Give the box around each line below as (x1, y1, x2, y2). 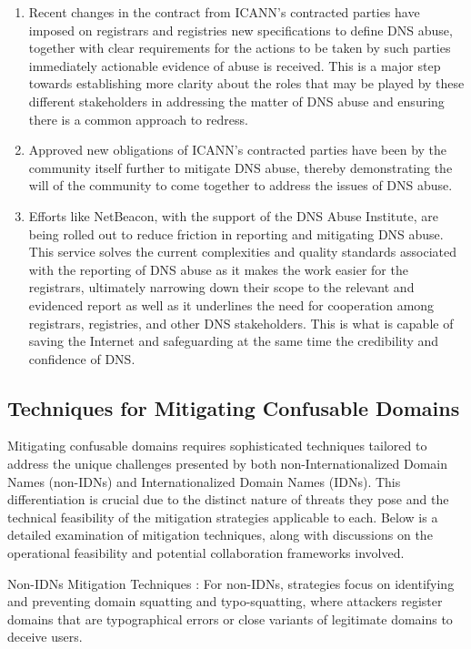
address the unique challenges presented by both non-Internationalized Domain (7, 454, 448, 473)
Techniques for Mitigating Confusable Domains (7, 393, 460, 421)
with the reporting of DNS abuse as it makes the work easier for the (28, 259, 408, 279)
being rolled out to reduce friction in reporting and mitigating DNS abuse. (28, 224, 444, 243)
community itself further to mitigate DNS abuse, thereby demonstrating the (28, 157, 453, 177)
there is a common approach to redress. (28, 109, 248, 128)
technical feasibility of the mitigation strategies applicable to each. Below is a (7, 507, 438, 526)
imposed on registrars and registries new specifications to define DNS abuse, (28, 20, 453, 39)
